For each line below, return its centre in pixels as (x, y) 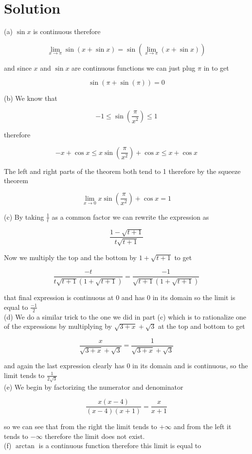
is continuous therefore (67, 31)
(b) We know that (31, 98)
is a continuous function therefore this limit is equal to (120, 445)
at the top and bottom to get (202, 326)
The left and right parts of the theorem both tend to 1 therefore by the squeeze (122, 171)
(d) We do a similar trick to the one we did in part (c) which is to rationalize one (125, 316)
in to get (216, 67)
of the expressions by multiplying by (58, 326)
